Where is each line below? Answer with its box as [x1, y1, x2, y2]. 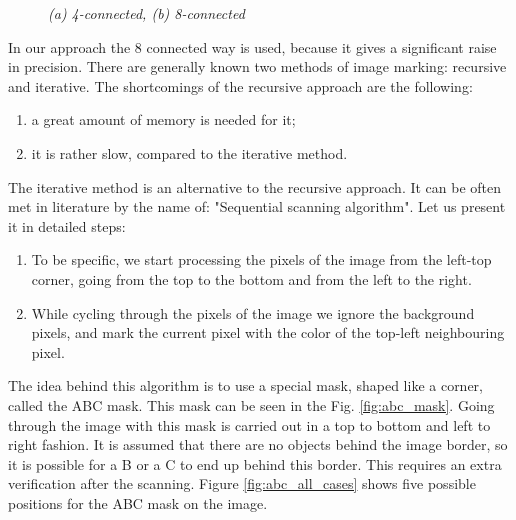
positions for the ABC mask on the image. [8, 492, 268, 513]
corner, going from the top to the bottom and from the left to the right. [31, 268, 472, 289]
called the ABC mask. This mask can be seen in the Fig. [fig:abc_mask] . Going [8, 394, 495, 415]
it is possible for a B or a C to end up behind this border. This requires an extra [8, 453, 502, 474]
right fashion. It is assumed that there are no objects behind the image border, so [8, 434, 508, 455]
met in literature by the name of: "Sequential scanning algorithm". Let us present [8, 196, 506, 217]
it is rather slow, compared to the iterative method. [31, 142, 348, 163]
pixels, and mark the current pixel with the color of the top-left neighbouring [31, 322, 505, 343]
